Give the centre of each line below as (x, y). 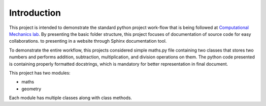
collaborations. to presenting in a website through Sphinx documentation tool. (88, 41)
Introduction (35, 13)
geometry (31, 89)
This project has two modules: (40, 73)
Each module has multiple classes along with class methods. (71, 98)
